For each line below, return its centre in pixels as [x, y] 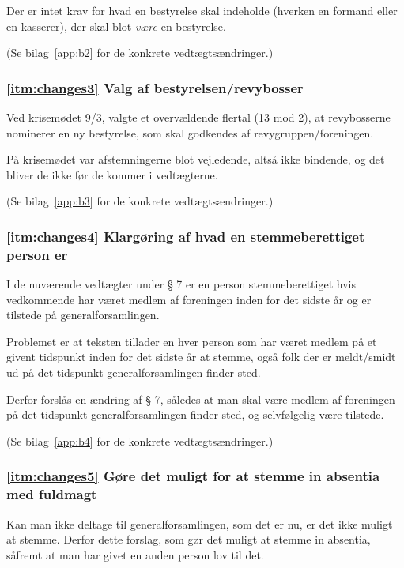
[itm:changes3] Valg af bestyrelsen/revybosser [155, 87]
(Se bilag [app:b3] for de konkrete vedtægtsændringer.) [140, 201]
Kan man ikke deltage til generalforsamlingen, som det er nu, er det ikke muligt [200, 523]
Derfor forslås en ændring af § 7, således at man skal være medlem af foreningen [201, 399]
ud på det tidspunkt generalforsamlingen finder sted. [134, 372]
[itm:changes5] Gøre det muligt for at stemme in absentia [193, 476]
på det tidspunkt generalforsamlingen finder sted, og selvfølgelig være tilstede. [195, 414]
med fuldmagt [52, 494]
